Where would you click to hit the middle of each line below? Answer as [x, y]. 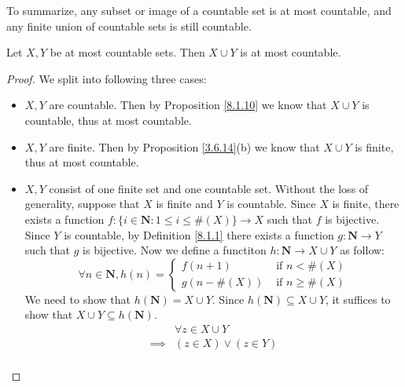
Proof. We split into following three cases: [107, 78]
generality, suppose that [82, 204]
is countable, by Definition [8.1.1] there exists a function [199, 234]
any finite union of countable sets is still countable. [129, 26]
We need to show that [78, 299]
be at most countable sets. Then [127, 52]
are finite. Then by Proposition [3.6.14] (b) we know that [184, 146]
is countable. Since [271, 204]
